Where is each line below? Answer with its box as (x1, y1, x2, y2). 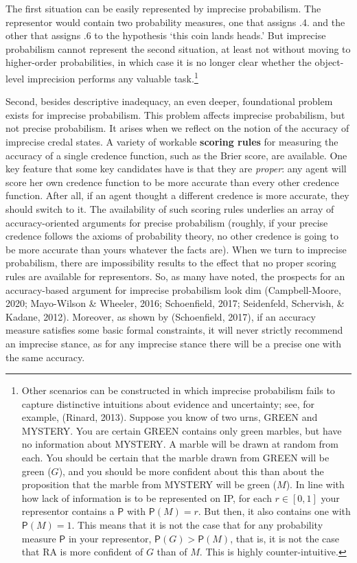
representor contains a (21, 504, 115, 518)
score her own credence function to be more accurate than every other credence (5, 174, 339, 189)
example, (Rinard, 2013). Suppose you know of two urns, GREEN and (21, 410, 318, 424)
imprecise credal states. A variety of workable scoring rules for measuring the (5, 135, 338, 148)
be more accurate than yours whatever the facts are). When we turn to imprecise (5, 242, 347, 256)
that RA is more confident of (21, 544, 143, 559)
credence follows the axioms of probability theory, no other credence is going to (5, 229, 338, 243)
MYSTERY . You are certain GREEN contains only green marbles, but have (21, 423, 342, 437)
